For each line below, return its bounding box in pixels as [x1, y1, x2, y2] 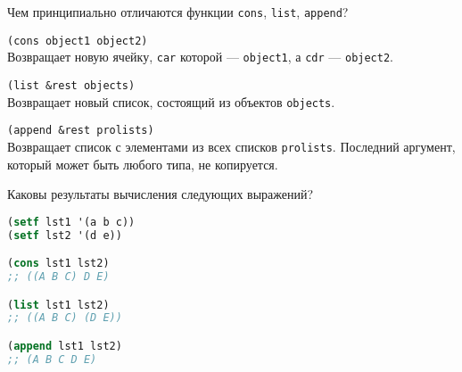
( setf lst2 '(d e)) [7, 228, 122, 242]
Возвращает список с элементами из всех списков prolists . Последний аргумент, [7, 136, 456, 155]
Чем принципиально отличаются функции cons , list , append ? [7, 3, 349, 21]
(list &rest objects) [7, 79, 136, 92]
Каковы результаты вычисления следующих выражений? [7, 185, 314, 203]
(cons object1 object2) [7, 34, 148, 47]
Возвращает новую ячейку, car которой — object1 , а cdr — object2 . [7, 47, 393, 66]
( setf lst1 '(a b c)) [7, 215, 136, 228]
